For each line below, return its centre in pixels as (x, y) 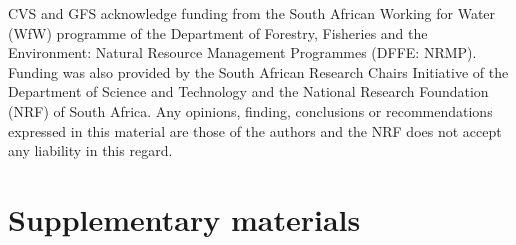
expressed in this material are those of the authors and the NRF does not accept (255, 130)
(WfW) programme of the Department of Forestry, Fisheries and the (218, 32)
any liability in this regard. (90, 150)
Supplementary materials (184, 218)
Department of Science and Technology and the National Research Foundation (248, 91)
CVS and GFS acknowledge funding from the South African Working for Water (252, 13)
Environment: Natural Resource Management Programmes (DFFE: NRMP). (242, 52)
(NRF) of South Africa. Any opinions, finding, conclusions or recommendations (250, 110)
